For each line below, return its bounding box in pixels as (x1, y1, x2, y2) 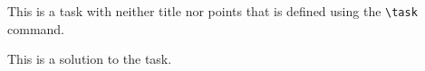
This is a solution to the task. (7, 49, 172, 68)
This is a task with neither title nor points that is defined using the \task (7, 2, 418, 20)
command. (7, 19, 64, 38)
